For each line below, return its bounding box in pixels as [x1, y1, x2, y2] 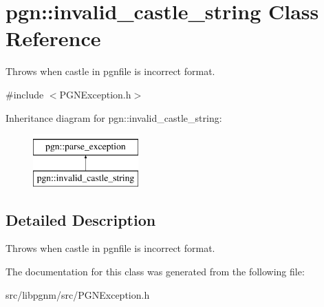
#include [6, 87, 44, 101]
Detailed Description [6, 209, 156, 230]
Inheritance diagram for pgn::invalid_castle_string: [6, 110, 222, 125]
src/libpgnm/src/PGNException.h [6, 287, 150, 301]
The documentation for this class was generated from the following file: [6, 264, 305, 279]
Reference [6, 24, 101, 52]
